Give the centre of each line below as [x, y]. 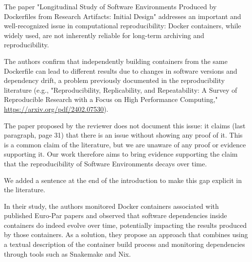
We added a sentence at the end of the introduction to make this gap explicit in [123, 180]
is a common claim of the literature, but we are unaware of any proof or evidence [125, 144]
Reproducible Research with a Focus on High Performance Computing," [111, 99]
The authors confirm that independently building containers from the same [116, 61]
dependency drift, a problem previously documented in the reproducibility [114, 80]
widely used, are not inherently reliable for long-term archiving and [104, 35]
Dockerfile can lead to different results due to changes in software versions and [121, 71]
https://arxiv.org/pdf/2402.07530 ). [56, 109]
